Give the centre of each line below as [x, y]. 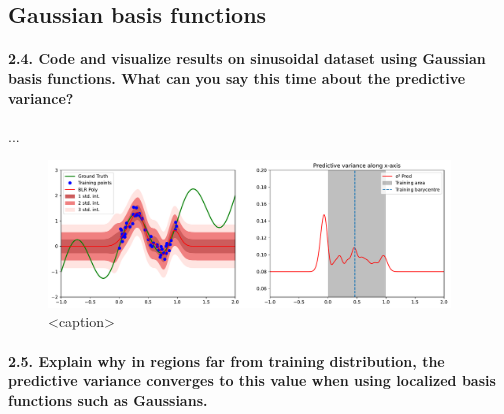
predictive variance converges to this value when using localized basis [252, 380]
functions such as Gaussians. [108, 399]
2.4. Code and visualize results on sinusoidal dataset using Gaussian [247, 58]
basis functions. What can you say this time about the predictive [237, 77]
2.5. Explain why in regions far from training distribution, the [226, 360]
